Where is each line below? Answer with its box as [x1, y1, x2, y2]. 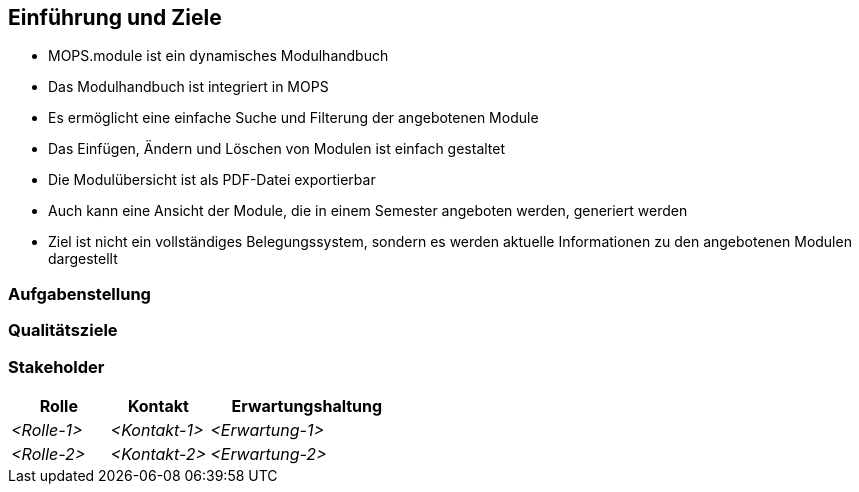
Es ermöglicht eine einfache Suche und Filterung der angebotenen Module [48, 109, 539, 127]
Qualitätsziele [8, 320, 118, 341]
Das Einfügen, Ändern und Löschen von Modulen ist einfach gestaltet [48, 140, 506, 158]
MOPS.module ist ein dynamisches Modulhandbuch [48, 47, 389, 65]
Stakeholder [8, 356, 105, 377]
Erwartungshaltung [231, 395, 383, 416]
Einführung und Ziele [8, 5, 222, 30]
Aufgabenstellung [8, 283, 151, 304]
